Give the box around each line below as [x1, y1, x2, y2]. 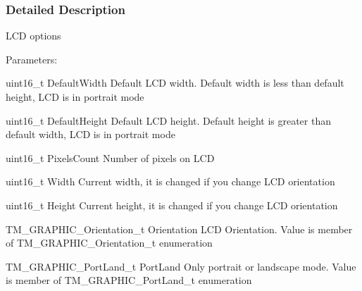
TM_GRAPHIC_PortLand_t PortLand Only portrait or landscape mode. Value [6, 259, 356, 273]
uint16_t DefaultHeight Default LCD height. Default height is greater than [6, 113, 331, 128]
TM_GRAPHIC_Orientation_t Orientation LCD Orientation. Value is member [6, 221, 353, 236]
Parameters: [6, 51, 58, 66]
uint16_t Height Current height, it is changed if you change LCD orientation [6, 197, 338, 212]
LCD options [6, 28, 61, 43]
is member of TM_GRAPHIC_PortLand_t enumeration [6, 273, 252, 287]
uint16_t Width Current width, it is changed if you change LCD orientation [6, 174, 335, 189]
